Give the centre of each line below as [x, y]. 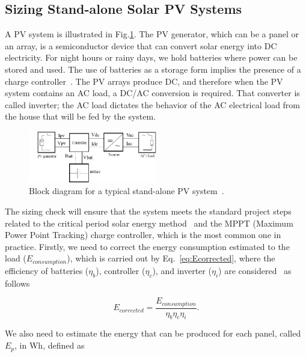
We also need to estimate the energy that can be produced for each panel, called [153, 333]
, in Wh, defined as [50, 345]
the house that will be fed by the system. [81, 116]
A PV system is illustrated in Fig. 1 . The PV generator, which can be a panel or [152, 34]
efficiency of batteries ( [47, 270]
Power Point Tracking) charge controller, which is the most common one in [143, 235]
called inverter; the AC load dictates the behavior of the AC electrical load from [153, 104]
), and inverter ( [182, 270]
